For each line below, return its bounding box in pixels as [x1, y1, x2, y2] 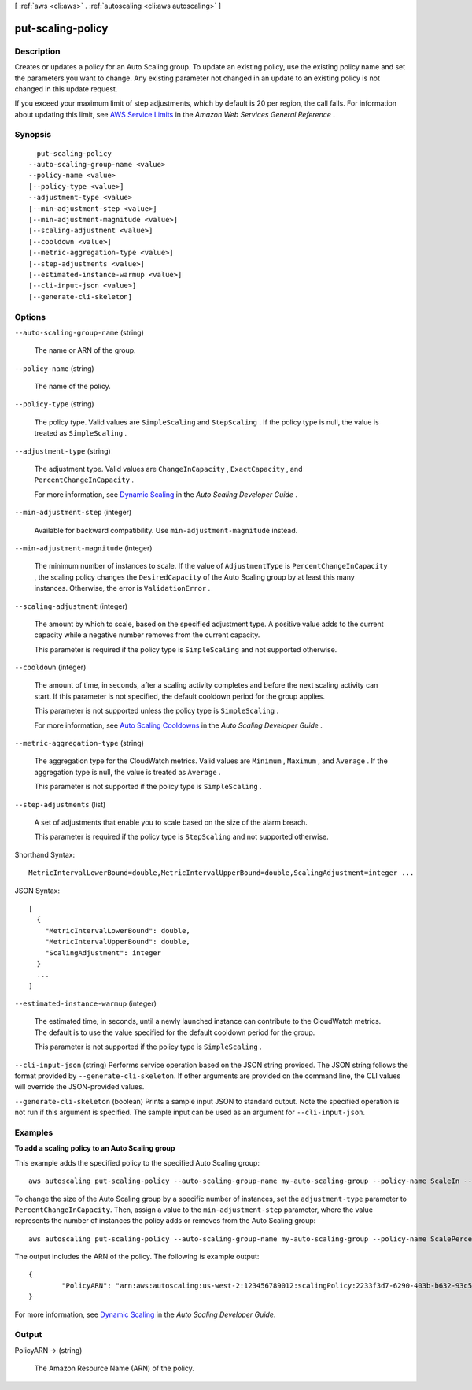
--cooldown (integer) [14, 662, 87, 673]
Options [14, 311, 46, 322]
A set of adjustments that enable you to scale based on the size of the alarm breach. [34, 817, 308, 827]
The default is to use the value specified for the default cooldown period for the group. [34, 1028, 315, 1037]
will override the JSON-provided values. [14, 1082, 145, 1092]
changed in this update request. [14, 83, 118, 94]
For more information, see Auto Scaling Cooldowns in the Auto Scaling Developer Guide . [34, 721, 323, 730]
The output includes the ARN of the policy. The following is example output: [14, 1252, 260, 1262]
